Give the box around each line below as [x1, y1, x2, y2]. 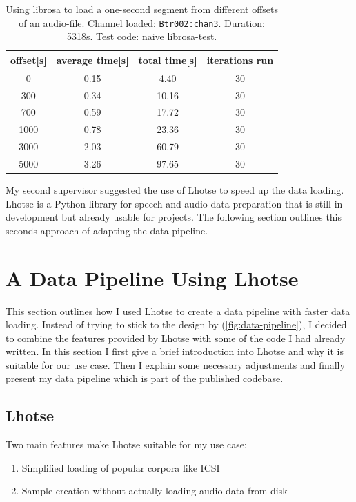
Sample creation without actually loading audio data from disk [21, 483, 288, 498]
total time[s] [138, 52, 197, 67]
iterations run [206, 52, 274, 67]
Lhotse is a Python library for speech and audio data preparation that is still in [6, 196, 343, 210]
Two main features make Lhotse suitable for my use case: [6, 437, 247, 452]
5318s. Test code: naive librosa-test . [66, 29, 217, 43]
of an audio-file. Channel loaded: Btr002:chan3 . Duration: [19, 15, 266, 30]
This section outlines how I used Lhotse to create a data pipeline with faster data [6, 303, 350, 318]
